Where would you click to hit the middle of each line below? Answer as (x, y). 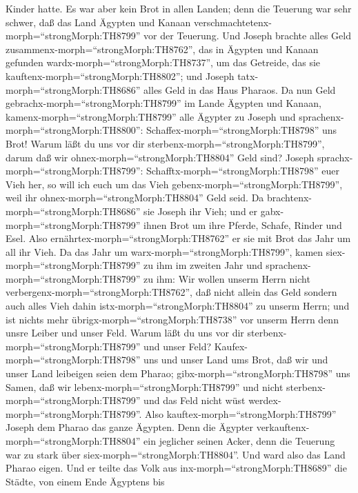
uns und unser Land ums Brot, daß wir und (236, 360)
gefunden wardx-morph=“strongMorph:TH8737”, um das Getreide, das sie (163, 62)
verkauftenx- (283, 427)
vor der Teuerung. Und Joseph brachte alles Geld (247, 36)
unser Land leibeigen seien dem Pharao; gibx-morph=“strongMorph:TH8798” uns (178, 373)
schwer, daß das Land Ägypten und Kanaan (98, 22)
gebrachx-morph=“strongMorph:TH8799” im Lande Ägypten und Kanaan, (163, 103)
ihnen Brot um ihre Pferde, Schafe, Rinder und (243, 224)
